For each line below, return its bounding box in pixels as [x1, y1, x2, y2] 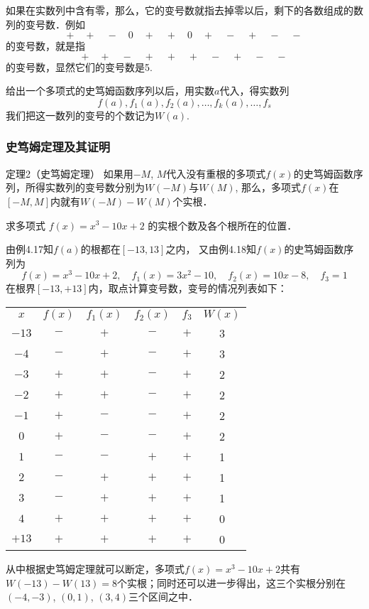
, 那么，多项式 [235, 180, 302, 195]
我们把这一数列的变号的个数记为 [6, 107, 155, 122]
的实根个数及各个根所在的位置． [148, 217, 297, 232]
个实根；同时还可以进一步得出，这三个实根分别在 [117, 575, 346, 590]
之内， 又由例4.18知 [165, 242, 257, 257]
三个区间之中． [128, 589, 199, 604]
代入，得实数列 [219, 83, 290, 98]
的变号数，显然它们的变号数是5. [6, 59, 153, 74]
